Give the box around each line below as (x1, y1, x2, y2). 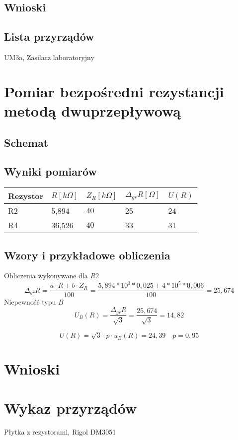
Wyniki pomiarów (4, 164, 97, 179)
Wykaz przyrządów (4, 397, 137, 418)
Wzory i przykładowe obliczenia (4, 247, 170, 262)
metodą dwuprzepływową (4, 100, 181, 121)
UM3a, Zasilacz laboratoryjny (4, 52, 94, 62)
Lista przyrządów (4, 29, 94, 44)
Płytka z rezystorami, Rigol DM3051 (4, 426, 116, 437)
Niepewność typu (4, 297, 56, 307)
